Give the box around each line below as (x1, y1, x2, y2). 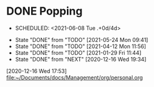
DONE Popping (6, 4, 83, 18)
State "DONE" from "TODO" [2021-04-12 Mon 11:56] (15, 43, 146, 50)
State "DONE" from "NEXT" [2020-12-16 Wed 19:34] (15, 55, 147, 63)
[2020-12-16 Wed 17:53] (6, 67, 67, 74)
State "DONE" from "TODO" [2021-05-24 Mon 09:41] (15, 36, 149, 43)
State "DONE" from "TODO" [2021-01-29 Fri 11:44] (15, 49, 142, 56)
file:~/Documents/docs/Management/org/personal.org (6, 74, 143, 81)
